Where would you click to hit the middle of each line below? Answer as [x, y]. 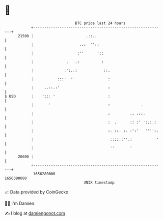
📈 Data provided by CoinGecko [37, 192]
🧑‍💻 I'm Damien [20, 203]
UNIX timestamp [99, 182]
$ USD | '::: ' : [57, 96]
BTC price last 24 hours [100, 23]
